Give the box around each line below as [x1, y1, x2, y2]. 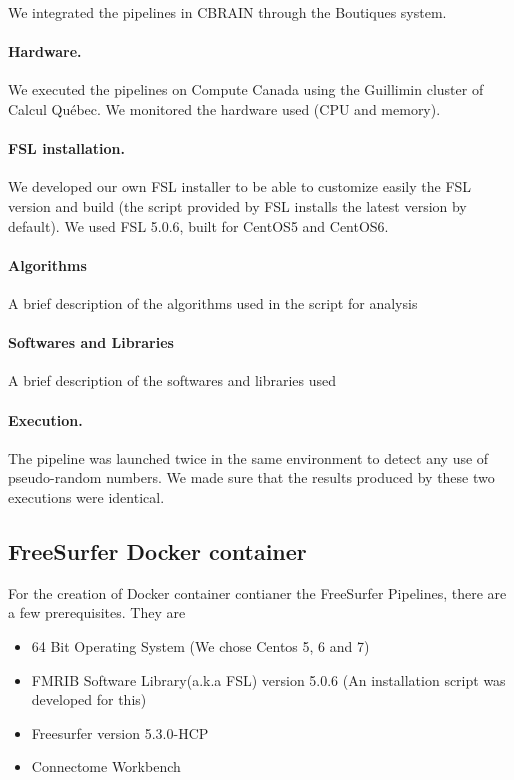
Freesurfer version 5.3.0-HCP [31, 722, 209, 743]
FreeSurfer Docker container [8, 535, 307, 566]
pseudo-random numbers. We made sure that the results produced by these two [8, 467, 495, 488]
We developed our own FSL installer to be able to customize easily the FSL [8, 176, 472, 197]
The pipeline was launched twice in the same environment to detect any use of [8, 447, 489, 468]
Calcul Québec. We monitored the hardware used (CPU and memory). [8, 98, 441, 119]
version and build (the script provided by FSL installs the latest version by [8, 195, 467, 216]
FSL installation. [8, 138, 125, 159]
